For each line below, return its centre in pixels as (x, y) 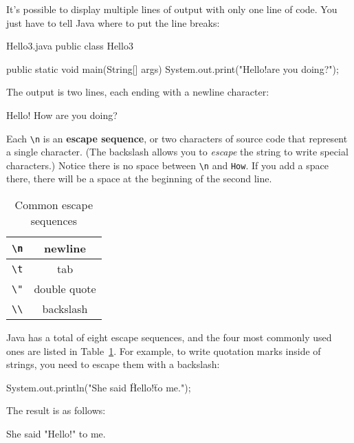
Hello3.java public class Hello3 (70, 46)
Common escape (54, 205)
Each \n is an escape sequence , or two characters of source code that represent (177, 138)
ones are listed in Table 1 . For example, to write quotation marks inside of (164, 350)
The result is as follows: (56, 410)
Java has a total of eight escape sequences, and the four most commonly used (169, 337)
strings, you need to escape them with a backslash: (113, 364)
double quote (65, 289)
